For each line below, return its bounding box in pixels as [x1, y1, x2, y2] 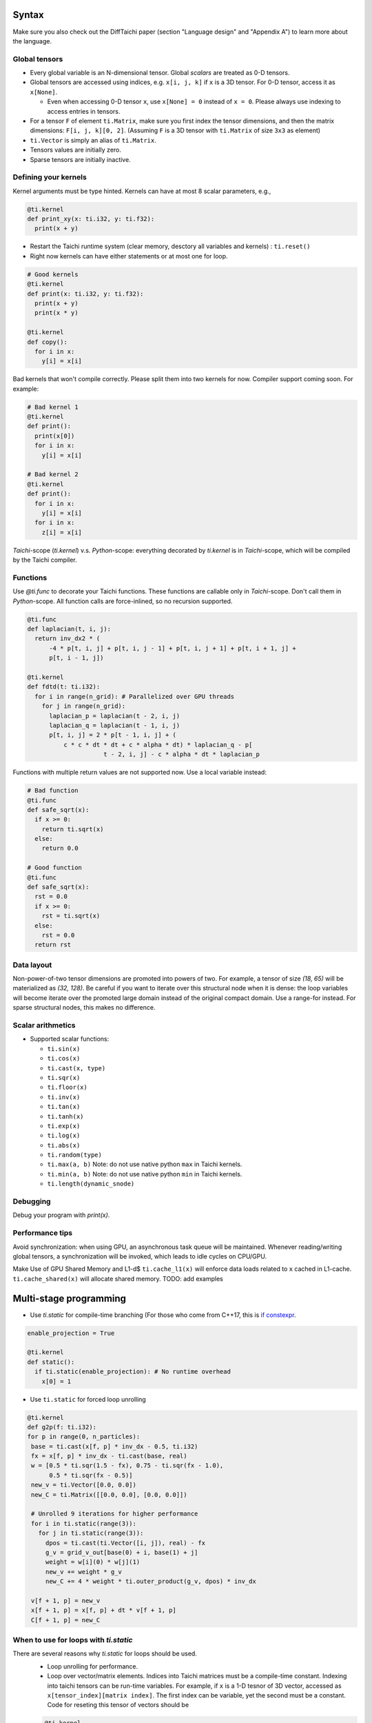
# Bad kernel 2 [27, 471, 79, 478]
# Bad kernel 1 [27, 403, 79, 411]
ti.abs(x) [47, 1141, 81, 1149]
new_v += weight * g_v [45, 1568, 122, 1576]
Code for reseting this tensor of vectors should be [47, 1701, 189, 1709]
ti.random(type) [47, 1151, 103, 1159]
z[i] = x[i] [41, 528, 83, 536]
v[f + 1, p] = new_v [31, 1596, 101, 1604]
